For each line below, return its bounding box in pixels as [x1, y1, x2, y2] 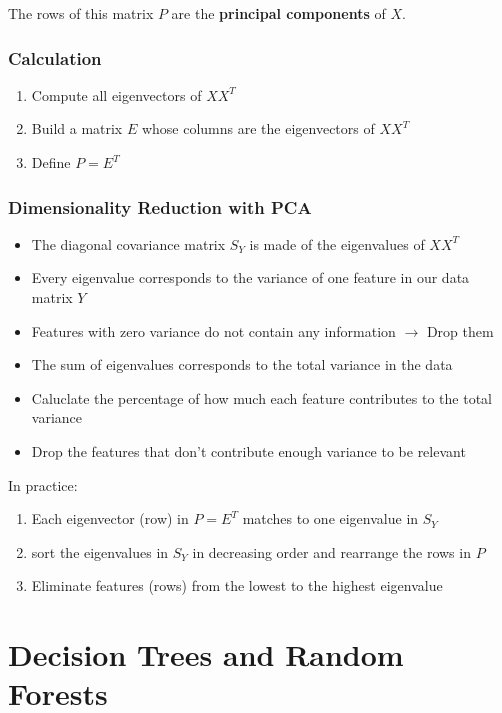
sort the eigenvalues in [31, 541, 169, 562]
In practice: [8, 474, 78, 495]
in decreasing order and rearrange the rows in [192, 541, 471, 562]
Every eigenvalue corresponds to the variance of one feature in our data [31, 267, 470, 288]
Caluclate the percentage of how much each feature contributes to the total [31, 387, 493, 408]
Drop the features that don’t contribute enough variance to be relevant [31, 440, 466, 461]
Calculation [8, 45, 102, 70]
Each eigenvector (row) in [31, 508, 189, 529]
